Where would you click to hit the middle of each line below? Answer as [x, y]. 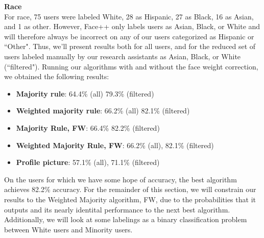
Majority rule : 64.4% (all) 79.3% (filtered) [85, 93]
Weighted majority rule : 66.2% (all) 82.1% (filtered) [103, 111]
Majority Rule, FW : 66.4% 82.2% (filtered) [88, 127]
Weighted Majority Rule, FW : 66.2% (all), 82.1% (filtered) [115, 145]
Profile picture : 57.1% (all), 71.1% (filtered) [88, 162]
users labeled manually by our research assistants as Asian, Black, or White [123, 56]
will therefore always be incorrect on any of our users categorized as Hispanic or [129, 36]
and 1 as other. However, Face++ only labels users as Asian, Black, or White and [132, 26]
